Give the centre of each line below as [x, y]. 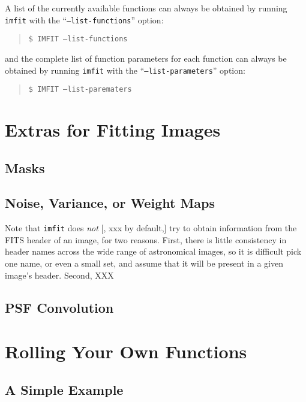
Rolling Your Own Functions [126, 351]
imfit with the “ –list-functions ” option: [84, 19]
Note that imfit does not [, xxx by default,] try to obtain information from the [151, 228]
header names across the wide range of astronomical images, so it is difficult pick [153, 251]
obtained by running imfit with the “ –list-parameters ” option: [125, 70]
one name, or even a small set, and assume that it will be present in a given [144, 263]
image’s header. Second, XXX [59, 275]
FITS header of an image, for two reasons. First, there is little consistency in [146, 239]
